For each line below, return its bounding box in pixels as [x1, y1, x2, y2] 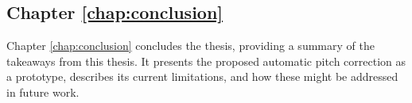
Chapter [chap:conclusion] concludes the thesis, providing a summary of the [6, 37, 375, 54]
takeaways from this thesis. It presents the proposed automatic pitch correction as [6, 52, 406, 69]
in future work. [6, 83, 80, 100]
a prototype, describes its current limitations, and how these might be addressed [6, 68, 398, 85]
